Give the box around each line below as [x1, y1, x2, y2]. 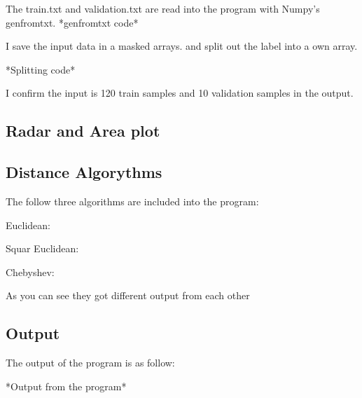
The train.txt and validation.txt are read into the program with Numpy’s [6, 1, 320, 15]
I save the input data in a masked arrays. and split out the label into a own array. [6, 39, 358, 53]
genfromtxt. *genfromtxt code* [6, 15, 139, 29]
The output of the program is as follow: [6, 355, 175, 370]
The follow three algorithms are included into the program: [6, 193, 259, 208]
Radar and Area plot [6, 120, 160, 142]
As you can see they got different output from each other [6, 288, 250, 303]
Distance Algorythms [6, 161, 162, 183]
